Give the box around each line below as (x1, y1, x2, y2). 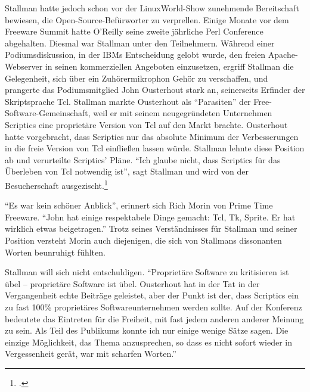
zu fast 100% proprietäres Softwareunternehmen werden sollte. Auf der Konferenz (5, 300, 302, 313)
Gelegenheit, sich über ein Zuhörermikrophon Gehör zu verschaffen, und (5, 71, 268, 84)
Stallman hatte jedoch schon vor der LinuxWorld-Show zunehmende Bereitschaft (5, 2, 299, 14)
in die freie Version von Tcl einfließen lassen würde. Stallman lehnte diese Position (5, 142, 305, 154)
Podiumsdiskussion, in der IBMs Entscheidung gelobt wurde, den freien (5, 48, 266, 61)
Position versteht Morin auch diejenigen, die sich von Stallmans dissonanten (5, 234, 282, 246)
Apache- (268, 48, 298, 61)
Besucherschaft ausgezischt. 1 (5, 177, 108, 191)
